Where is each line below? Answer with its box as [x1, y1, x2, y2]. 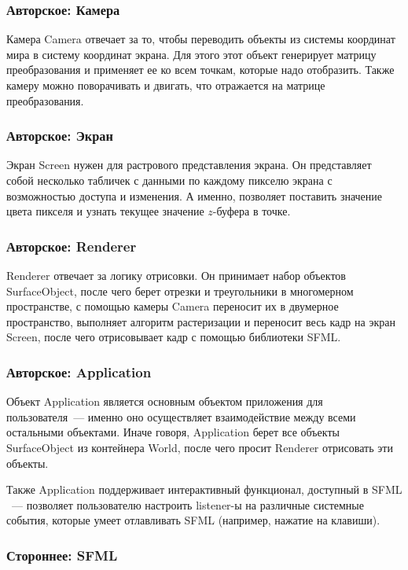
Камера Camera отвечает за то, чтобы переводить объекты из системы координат [6, 31, 395, 47]
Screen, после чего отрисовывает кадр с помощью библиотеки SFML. [6, 329, 341, 345]
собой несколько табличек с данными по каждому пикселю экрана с [6, 172, 333, 188]
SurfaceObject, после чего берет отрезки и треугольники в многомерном [6, 282, 354, 299]
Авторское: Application [6, 362, 152, 381]
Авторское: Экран [6, 126, 113, 145]
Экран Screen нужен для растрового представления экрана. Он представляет [6, 156, 372, 173]
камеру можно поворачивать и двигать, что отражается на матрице [6, 77, 325, 93]
